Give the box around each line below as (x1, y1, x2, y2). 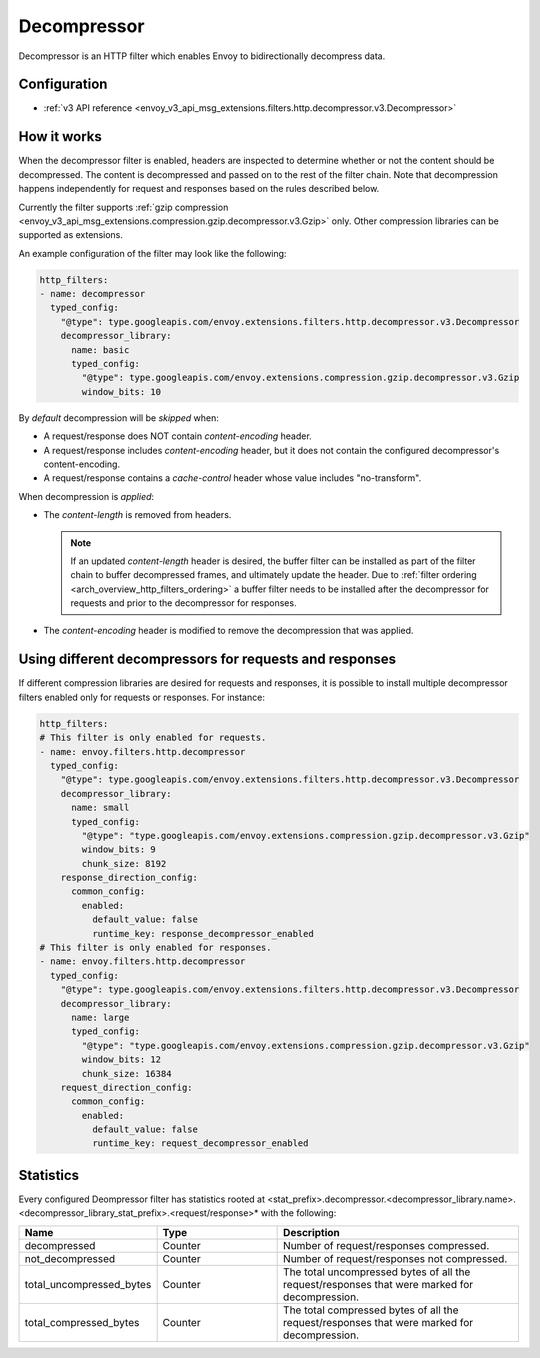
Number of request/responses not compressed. (283, 1251, 508, 1265)
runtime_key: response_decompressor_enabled (91, 928, 314, 939)
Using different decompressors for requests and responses (18, 651, 397, 668)
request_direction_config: (60, 1081, 194, 1093)
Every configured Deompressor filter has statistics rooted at (18, 1193, 265, 1205)
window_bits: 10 (81, 386, 162, 397)
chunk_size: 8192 (81, 858, 167, 869)
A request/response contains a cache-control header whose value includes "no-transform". (43, 472, 422, 484)
